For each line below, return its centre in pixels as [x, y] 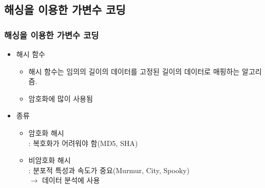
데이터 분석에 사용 [71, 180]
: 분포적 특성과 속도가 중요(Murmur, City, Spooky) [109, 170]
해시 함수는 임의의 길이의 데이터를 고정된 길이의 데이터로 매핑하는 [134, 71]
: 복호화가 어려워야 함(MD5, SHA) [83, 143]
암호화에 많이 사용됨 [61, 98]
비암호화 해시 [50, 160]
